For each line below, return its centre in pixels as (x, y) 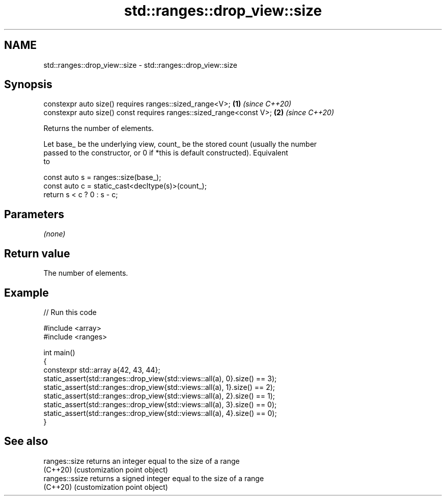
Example (26, 293)
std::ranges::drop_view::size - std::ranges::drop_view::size (140, 65)
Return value (37, 253)
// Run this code (70, 312)
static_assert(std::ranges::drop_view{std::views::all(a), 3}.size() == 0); (160, 404)
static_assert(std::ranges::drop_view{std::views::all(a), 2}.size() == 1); (159, 396)
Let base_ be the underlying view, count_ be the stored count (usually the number (180, 144)
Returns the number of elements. (99, 128)
